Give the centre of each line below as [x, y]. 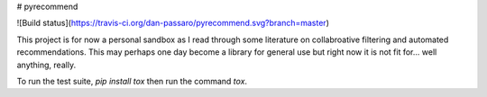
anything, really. [46, 65]
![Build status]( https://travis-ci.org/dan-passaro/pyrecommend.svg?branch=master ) [173, 23]
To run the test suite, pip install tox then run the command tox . [132, 81]
